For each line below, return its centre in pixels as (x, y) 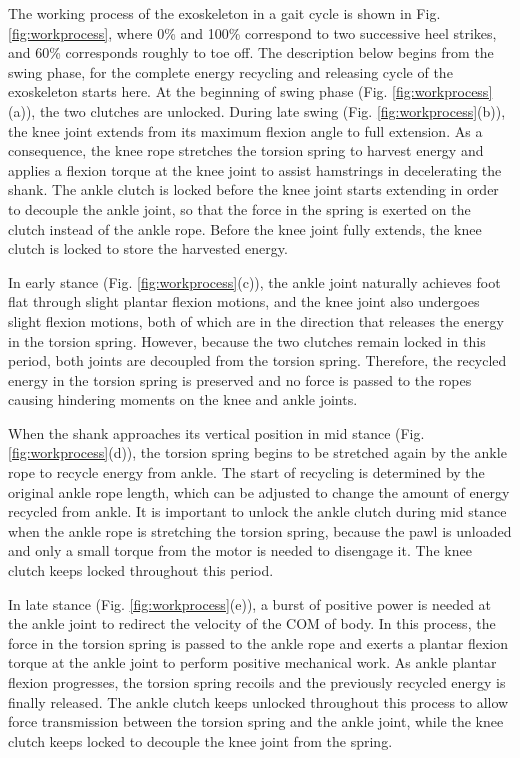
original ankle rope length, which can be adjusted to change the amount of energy (259, 491)
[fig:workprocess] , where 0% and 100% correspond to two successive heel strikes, (252, 32)
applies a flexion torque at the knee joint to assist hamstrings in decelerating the (255, 169)
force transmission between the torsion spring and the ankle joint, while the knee (256, 721)
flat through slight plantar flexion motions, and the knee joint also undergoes (244, 301)
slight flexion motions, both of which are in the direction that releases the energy (256, 320)
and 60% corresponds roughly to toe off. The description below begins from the (251, 52)
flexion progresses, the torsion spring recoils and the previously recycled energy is (257, 682)
